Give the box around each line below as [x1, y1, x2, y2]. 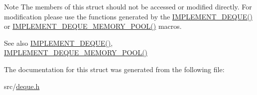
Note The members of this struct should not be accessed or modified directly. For [4, 1, 252, 11]
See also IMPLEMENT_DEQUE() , [4, 37, 113, 48]
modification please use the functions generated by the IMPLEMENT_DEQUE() [4, 11, 253, 21]
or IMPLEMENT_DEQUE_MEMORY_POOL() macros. [4, 21, 182, 31]
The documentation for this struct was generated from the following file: [4, 64, 225, 74]
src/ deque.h [4, 81, 40, 91]
